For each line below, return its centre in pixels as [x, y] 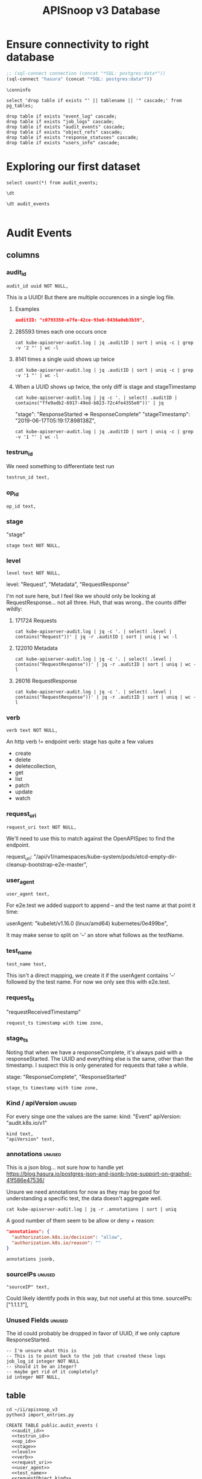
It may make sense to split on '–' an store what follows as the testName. [95, 935]
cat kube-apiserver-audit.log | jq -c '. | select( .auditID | [96, 398]
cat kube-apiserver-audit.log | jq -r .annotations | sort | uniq [91, 1209]
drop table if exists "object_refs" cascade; [64, 132]
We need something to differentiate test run [60, 466]
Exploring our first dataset [73, 166]
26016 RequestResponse [46, 681]
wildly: [14, 609]
